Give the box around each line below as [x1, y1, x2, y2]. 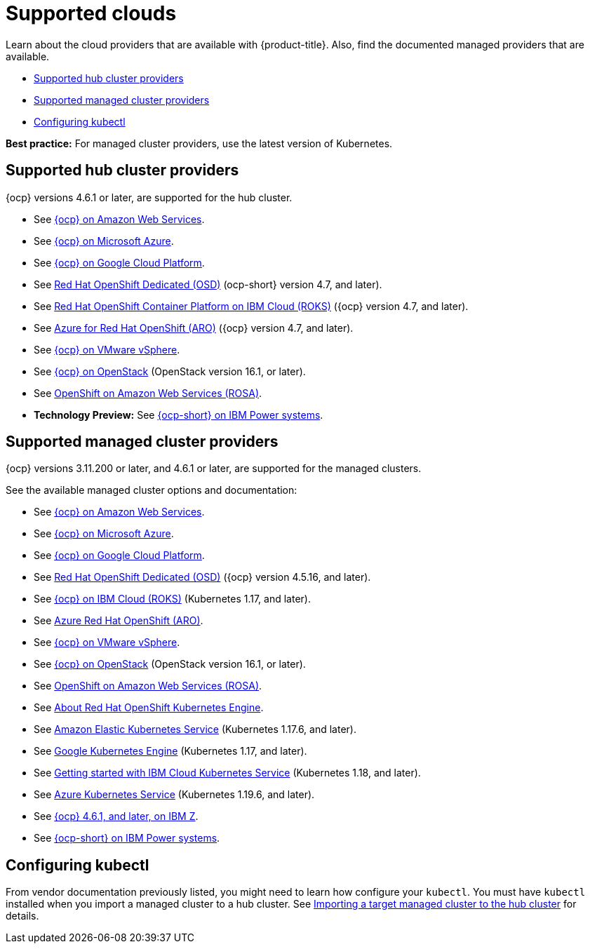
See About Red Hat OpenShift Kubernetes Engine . [34, 701, 264, 714]
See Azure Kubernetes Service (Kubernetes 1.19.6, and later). [34, 788, 315, 801]
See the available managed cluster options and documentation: [6, 484, 297, 497]
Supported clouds [6, 1, 177, 25]
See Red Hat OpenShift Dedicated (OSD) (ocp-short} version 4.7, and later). [34, 278, 382, 290]
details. [6, 910, 39, 922]
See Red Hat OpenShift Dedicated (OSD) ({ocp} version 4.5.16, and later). [34, 571, 371, 584]
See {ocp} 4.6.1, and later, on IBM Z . [34, 810, 199, 823]
